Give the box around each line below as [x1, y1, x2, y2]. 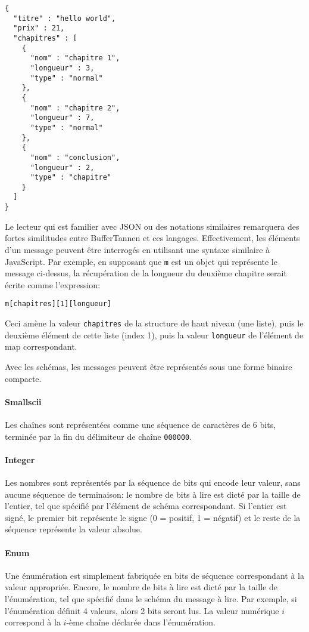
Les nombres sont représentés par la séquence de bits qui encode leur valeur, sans [5, 476, 301, 488]
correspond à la [5, 616, 61, 628]
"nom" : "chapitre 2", [30, 103, 120, 112]
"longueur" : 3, [30, 63, 95, 72]
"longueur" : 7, [30, 113, 95, 122]
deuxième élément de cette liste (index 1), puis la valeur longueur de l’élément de [5, 328, 304, 341]
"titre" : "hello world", [13, 14, 116, 23]
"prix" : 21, [13, 24, 65, 33]
